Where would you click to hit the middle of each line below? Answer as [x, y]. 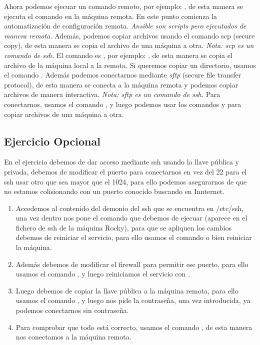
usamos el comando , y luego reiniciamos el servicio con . [103, 274]
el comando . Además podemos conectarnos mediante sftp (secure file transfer [123, 75]
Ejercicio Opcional [52, 141]
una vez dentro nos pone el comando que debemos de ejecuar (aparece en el [131, 218]
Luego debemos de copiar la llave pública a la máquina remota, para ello [127, 290]
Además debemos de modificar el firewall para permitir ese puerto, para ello [132, 264]
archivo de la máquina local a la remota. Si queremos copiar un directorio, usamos [130, 65]
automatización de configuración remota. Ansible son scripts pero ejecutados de [125, 26]
